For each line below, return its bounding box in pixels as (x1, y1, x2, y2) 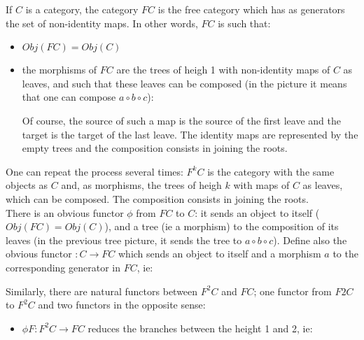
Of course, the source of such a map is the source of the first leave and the (22, 113, 341, 127)
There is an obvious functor (6, 205, 124, 220)
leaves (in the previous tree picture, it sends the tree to (6, 232, 242, 247)
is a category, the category (25, 2, 139, 16)
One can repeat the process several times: (6, 164, 183, 178)
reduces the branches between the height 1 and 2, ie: (87, 320, 313, 335)
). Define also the (273, 232, 347, 247)
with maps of (233, 178, 290, 192)
